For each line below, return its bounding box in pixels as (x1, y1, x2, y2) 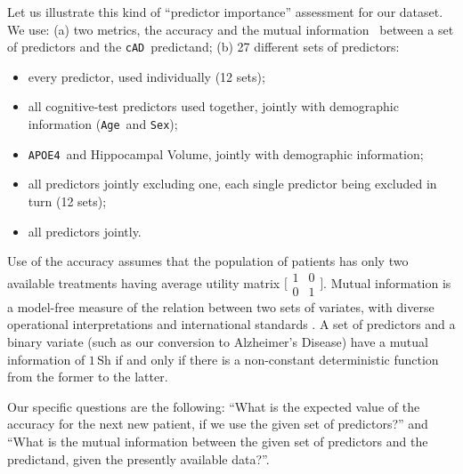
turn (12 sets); (28, 191, 107, 210)
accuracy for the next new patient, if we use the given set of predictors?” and (7, 414, 428, 433)
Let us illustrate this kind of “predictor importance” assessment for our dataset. (7, 3, 443, 20)
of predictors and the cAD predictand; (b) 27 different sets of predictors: (7, 37, 400, 56)
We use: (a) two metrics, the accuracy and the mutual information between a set (7, 20, 454, 38)
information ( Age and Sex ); (28, 115, 178, 133)
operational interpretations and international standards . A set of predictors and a (7, 315, 456, 333)
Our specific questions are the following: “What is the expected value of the (7, 397, 420, 415)
